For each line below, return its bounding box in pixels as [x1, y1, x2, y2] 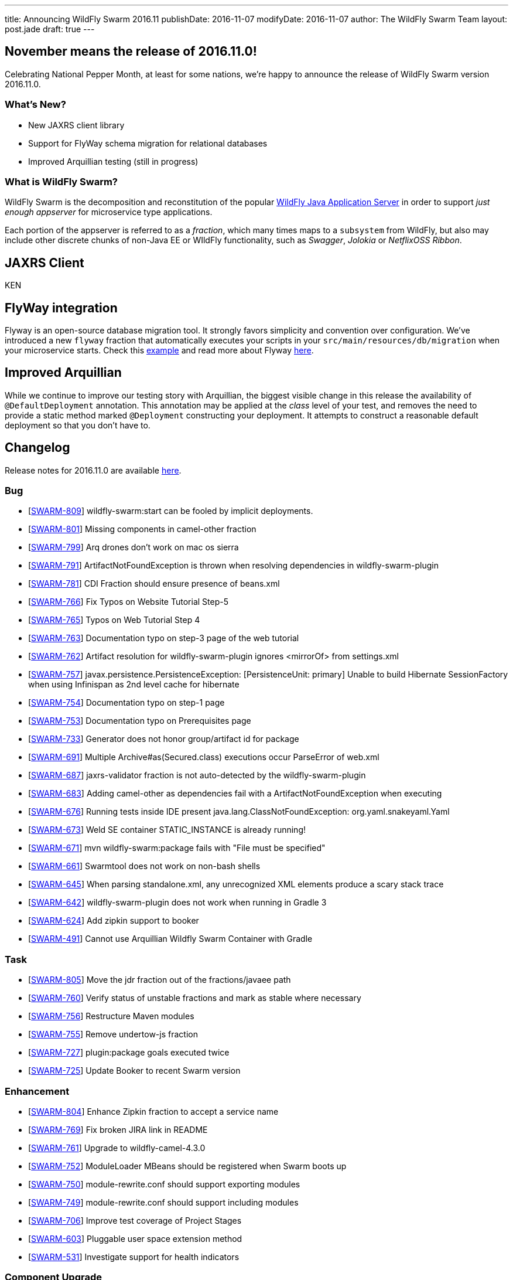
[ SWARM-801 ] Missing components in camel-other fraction [28, 524, 256, 535]
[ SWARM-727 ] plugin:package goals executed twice [28, 1047, 230, 1058]
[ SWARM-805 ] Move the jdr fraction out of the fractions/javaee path [28, 975, 291, 985]
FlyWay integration [5, 300, 118, 315]
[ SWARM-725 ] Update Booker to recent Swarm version [28, 1065, 241, 1076]
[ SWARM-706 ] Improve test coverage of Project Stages [28, 1215, 242, 1225]
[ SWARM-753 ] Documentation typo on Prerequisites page [28, 716, 251, 726]
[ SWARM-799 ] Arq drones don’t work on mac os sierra [28, 542, 239, 553]
